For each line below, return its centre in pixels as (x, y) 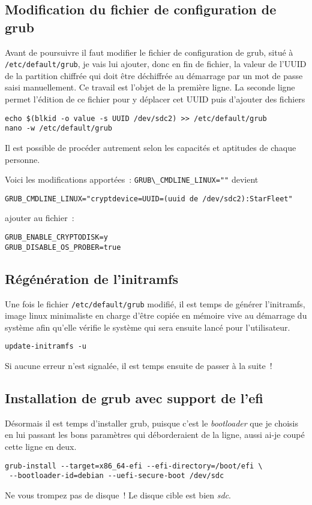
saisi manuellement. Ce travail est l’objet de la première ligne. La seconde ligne (150, 87)
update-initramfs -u (46, 347)
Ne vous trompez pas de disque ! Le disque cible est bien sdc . (118, 495)
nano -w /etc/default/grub (58, 128)
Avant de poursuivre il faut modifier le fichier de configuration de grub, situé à (149, 52)
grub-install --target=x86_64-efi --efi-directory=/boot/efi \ (134, 466)
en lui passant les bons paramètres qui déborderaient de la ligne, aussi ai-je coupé (155, 435)
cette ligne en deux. (41, 447)
